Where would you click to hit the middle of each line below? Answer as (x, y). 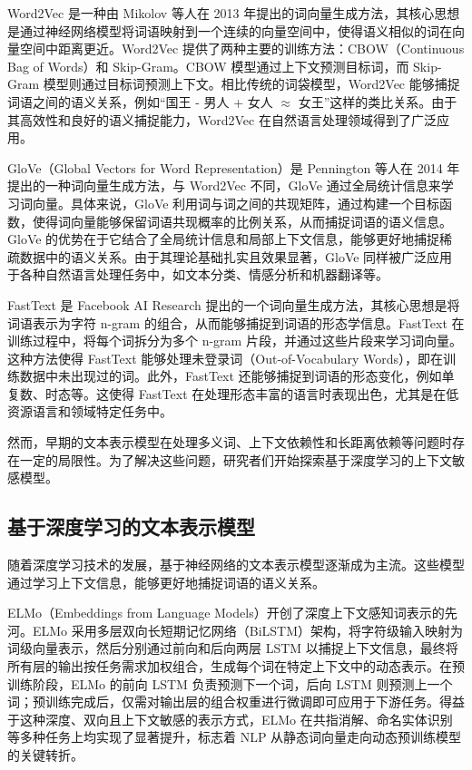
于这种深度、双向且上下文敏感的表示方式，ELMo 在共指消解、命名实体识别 (230, 719)
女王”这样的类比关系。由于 (378, 101)
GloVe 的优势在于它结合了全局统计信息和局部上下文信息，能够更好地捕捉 (224, 239)
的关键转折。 (45, 754)
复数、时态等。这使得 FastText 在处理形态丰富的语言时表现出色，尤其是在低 (233, 393)
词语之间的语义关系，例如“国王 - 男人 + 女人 (140, 101)
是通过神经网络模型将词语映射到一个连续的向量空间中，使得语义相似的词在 (230, 30)
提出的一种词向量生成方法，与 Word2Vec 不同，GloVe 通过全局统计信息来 (224, 185)
